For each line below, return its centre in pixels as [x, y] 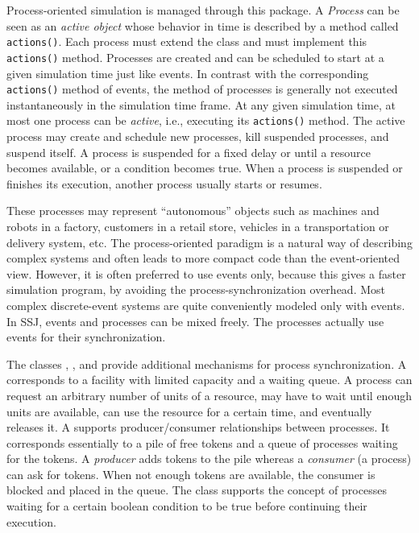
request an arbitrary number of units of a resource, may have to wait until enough [209, 395]
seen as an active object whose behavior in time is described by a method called [203, 25]
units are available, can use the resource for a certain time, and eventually [189, 411]
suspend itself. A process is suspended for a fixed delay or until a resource [189, 152]
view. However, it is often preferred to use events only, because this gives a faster [206, 273]
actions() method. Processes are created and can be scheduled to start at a [195, 57]
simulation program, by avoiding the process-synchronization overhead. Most [196, 289]
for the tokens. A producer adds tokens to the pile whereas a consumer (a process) [209, 459]
